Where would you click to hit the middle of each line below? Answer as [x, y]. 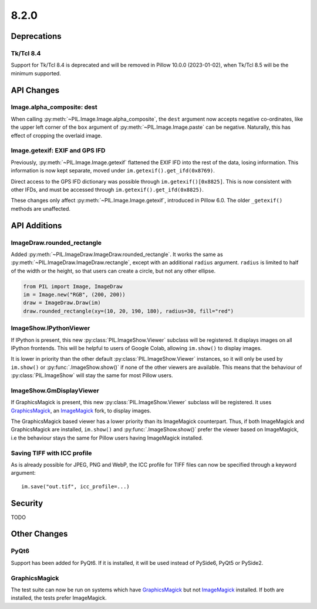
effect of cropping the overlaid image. [57, 135]
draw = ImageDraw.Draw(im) [62, 303]
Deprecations [36, 36]
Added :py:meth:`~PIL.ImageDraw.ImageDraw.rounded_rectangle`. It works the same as [117, 254]
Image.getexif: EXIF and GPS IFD [58, 151]
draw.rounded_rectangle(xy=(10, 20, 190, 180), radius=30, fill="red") [129, 311]
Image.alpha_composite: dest [54, 107]
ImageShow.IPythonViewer [50, 328]
